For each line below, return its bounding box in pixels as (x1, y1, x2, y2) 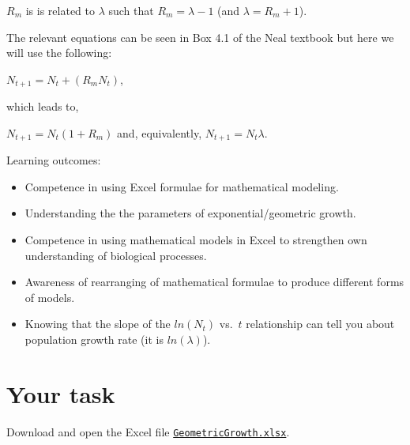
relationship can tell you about (246, 315, 395, 332)
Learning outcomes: (6, 152, 101, 168)
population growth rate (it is (24, 331, 164, 348)
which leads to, (6, 98, 79, 115)
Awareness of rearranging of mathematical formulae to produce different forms (24, 273, 404, 290)
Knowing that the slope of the (24, 315, 171, 332)
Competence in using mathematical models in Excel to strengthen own (24, 232, 367, 248)
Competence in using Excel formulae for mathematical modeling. (24, 178, 339, 194)
